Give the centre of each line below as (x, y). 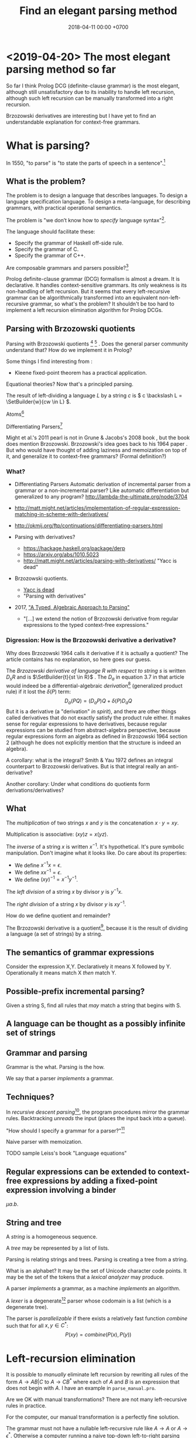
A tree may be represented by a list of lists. (58, 1248)
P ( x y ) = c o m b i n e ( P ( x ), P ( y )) (98, 1335)
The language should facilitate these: (51, 231)
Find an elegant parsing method (98, 11)
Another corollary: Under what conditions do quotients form (78, 784)
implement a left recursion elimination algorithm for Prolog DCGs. (85, 310)
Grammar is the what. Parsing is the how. (56, 1067)
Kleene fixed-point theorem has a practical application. (81, 372)
